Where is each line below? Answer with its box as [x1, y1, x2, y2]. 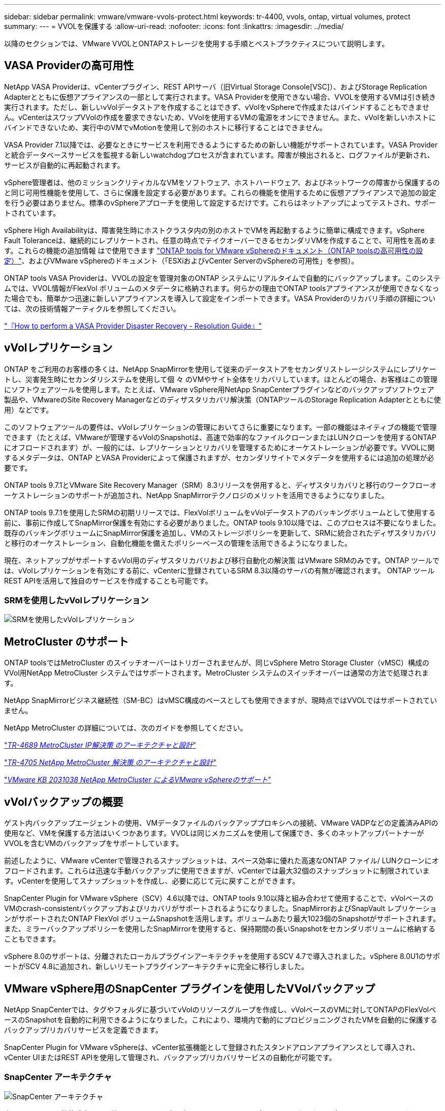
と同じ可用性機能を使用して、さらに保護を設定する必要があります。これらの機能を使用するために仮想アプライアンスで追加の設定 [4, 188, 436, 197]
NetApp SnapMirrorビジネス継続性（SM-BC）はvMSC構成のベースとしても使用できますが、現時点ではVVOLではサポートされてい [4, 696, 437, 705]
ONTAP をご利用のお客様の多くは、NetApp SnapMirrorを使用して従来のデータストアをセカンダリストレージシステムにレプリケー [4, 364, 436, 373]
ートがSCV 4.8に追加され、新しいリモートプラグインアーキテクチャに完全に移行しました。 [4, 962, 308, 971]
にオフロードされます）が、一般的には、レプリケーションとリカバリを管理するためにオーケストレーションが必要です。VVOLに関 [4, 443, 435, 452]
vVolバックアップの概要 [4, 795, 123, 808]
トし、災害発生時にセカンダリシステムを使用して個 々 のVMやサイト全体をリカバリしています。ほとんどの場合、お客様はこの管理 [4, 374, 438, 384]
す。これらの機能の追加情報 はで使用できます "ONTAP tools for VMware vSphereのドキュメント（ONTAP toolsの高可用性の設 [4, 246, 423, 255]
